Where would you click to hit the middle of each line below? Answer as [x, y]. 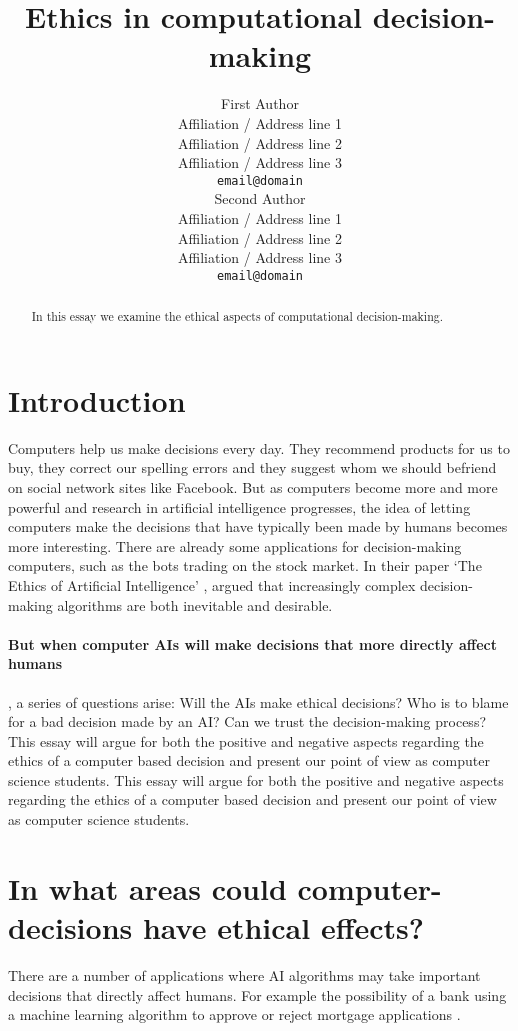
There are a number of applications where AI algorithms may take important [244, 974]
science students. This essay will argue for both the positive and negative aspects [256, 779]
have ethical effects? [283, 927]
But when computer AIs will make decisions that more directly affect [252, 643]
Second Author [260, 198]
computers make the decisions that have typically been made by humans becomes [258, 526]
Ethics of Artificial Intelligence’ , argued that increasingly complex [212, 584]
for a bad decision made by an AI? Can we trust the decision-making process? [247, 721]
